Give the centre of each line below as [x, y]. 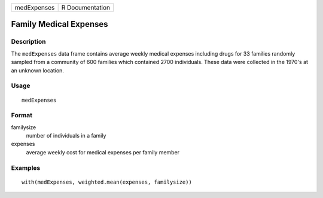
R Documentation [86, 7]
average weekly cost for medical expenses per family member [103, 152]
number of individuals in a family [66, 136]
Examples [26, 167]
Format [22, 115]
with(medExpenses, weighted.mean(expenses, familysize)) [107, 182]
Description [28, 42]
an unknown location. [37, 70]
